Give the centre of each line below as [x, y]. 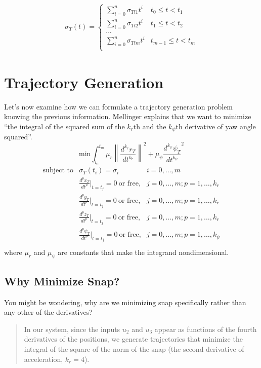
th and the [150, 126]
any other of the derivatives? [48, 312]
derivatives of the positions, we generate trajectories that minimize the [133, 339]
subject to [58, 171]
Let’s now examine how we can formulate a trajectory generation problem [118, 106]
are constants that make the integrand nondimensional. [143, 252]
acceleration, [43, 359]
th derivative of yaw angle [216, 126]
